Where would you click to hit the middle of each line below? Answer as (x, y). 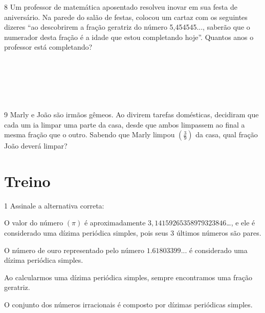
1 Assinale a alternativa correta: (54, 205)
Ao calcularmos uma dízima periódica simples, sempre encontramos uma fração (128, 277)
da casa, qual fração (227, 134)
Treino (27, 181)
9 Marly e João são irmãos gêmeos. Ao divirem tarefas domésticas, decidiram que (131, 114)
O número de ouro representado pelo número (74, 250)
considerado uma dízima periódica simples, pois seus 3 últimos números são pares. (133, 233)
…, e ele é (241, 223)
